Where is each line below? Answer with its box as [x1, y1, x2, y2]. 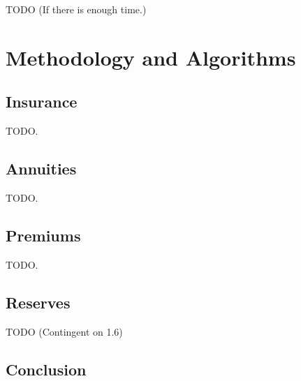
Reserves [6, 291, 71, 313]
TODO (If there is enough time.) [6, 2, 147, 16]
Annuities [6, 158, 77, 179]
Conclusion [6, 358, 87, 380]
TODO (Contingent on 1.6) [6, 324, 123, 338]
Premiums [6, 224, 81, 246]
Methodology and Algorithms [6, 43, 296, 71]
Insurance [6, 91, 78, 112]
